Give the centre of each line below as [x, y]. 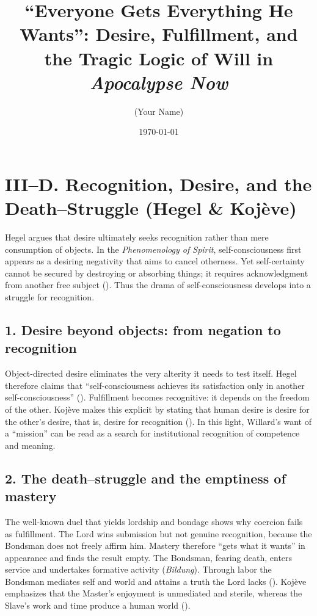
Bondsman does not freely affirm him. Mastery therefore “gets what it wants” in [155, 545]
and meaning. [30, 445]
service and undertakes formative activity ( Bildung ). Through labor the [138, 569]
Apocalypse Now [159, 82]
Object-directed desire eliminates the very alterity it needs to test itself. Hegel [151, 373]
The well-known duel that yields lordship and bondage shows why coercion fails [154, 521]
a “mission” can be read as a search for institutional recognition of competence [152, 433]
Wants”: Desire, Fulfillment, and [159, 34]
